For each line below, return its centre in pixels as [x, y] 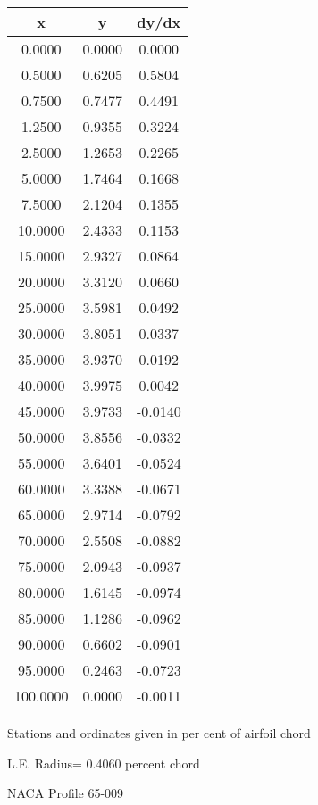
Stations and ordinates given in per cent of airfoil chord [159, 733]
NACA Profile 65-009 [66, 793]
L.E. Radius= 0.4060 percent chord [104, 763]
